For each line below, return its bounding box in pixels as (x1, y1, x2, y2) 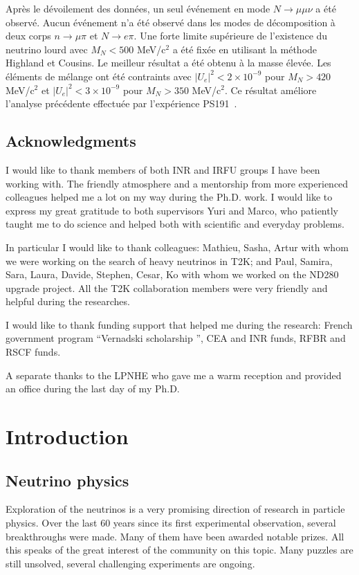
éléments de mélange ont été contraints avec (6, 69, 192, 83)
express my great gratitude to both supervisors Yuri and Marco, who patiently (6, 203, 338, 217)
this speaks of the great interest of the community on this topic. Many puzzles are (6, 542, 353, 557)
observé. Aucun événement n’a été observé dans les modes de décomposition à (6, 15, 335, 29)
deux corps (6, 28, 51, 43)
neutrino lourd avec (6, 42, 88, 56)
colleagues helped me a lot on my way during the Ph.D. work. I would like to (6, 190, 333, 204)
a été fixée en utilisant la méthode (172, 42, 317, 56)
